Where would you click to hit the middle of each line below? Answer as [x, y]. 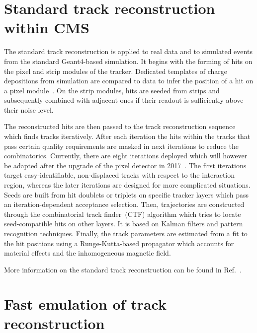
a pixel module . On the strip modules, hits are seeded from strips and [112, 90]
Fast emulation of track [86, 303]
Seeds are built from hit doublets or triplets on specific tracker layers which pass [126, 194]
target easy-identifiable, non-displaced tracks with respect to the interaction [120, 175]
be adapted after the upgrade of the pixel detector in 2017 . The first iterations [125, 165]
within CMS [47, 28]
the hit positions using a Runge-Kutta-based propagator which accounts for [119, 243]
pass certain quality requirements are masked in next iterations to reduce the [121, 146]
